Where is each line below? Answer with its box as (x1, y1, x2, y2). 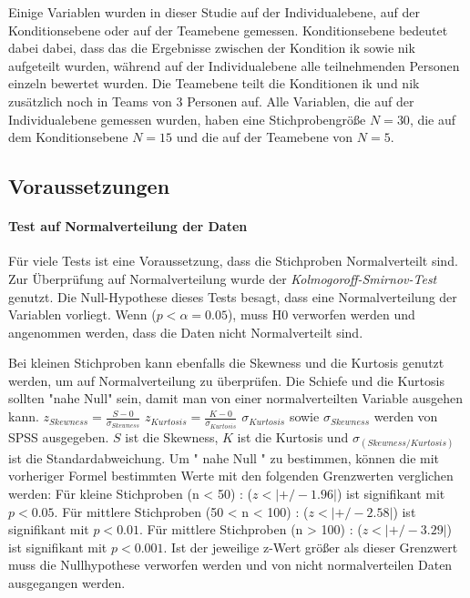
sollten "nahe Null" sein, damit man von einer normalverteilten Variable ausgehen (8, 389, 463, 408)
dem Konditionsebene (8, 127, 128, 147)
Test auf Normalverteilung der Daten (8, 217, 248, 236)
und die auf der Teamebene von (176, 127, 353, 147)
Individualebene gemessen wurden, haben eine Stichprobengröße (8, 109, 366, 128)
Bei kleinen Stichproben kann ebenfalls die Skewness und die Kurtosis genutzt (8, 353, 444, 372)
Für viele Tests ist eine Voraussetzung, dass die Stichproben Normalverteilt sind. (8, 251, 458, 270)
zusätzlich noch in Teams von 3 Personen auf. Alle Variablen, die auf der (8, 91, 414, 110)
